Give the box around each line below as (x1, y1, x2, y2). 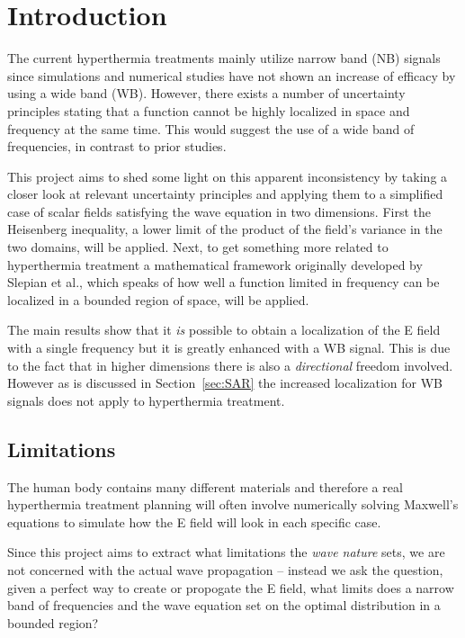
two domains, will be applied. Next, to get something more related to (7, 238, 389, 256)
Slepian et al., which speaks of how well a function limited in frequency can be (7, 273, 440, 292)
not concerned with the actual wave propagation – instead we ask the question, (7, 560, 443, 579)
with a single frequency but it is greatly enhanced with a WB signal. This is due (7, 338, 451, 357)
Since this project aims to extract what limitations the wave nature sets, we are (7, 543, 445, 562)
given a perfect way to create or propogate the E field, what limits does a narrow (7, 578, 454, 597)
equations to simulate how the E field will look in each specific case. (7, 512, 381, 531)
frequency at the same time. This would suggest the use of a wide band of (7, 119, 415, 138)
